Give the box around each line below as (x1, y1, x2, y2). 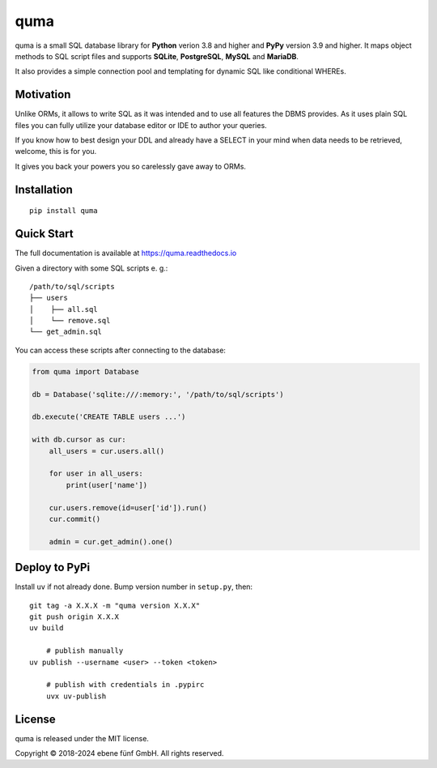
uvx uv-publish (45, 691, 107, 701)
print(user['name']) (66, 480, 148, 489)
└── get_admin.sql (29, 327, 103, 336)
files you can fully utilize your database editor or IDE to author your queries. (15, 120, 267, 130)
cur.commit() (49, 514, 101, 523)
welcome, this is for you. (15, 147, 97, 156)
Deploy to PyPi (15, 561, 91, 574)
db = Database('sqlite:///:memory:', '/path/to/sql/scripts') (32, 390, 284, 399)
